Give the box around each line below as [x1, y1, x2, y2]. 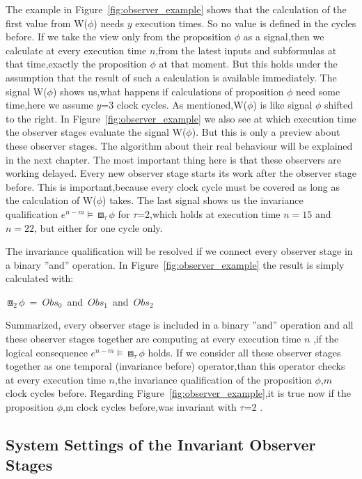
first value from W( [6, 15, 88, 30]
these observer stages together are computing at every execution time [6, 331, 301, 346]
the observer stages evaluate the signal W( [6, 125, 187, 139]
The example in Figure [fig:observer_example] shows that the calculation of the [6, 2, 347, 16]
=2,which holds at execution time [137, 206, 281, 221]
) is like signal [253, 97, 313, 112]
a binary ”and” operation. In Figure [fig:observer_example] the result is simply [6, 257, 345, 272]
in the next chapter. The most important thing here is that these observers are [6, 152, 342, 166]
